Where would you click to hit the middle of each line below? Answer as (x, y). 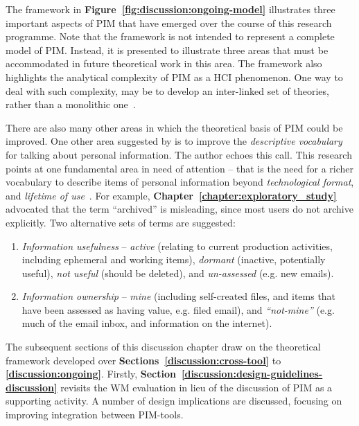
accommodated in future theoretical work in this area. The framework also (164, 63)
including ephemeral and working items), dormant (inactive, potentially (174, 259)
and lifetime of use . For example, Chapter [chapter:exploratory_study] (171, 195)
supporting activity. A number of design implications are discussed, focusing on (174, 401)
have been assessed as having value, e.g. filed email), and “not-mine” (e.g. (178, 309)
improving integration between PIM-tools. (95, 415)
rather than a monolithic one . (71, 104)
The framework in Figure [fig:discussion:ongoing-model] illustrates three (170, 9)
